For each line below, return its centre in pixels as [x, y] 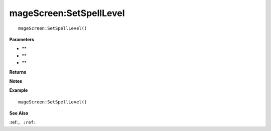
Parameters [22, 39]
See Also [19, 113]
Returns [18, 72]
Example [19, 90]
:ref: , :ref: [23, 122]
